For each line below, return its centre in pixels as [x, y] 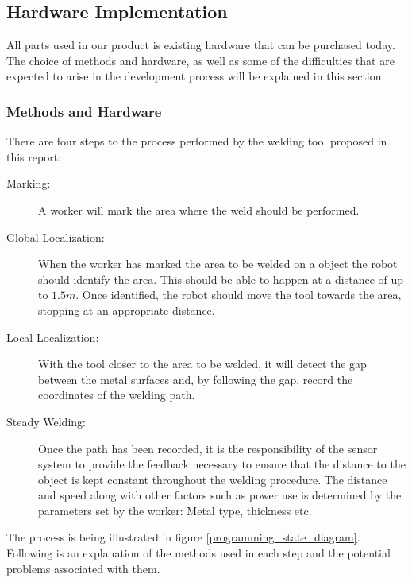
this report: [34, 156]
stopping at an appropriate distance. [127, 310]
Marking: [29, 183]
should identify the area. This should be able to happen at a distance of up [221, 279]
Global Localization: [56, 237]
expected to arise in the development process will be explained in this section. [196, 76]
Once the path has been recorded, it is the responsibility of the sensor [208, 448]
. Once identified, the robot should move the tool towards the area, [239, 295]
